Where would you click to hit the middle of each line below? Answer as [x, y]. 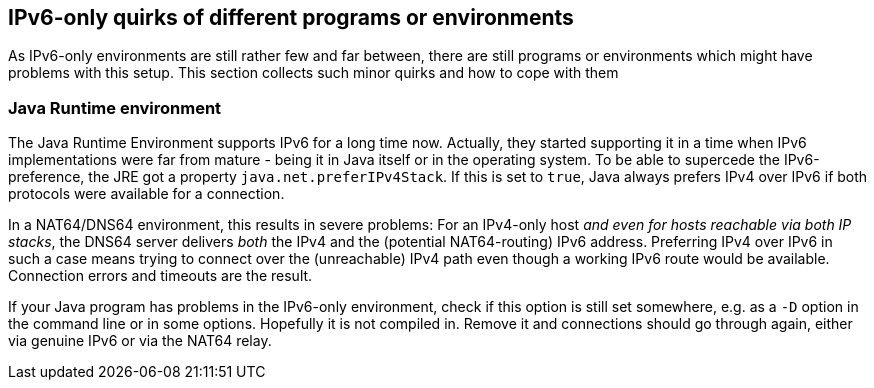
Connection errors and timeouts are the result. [160, 276]
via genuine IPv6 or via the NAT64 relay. [140, 341]
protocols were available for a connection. [146, 194]
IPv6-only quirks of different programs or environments [291, 17]
